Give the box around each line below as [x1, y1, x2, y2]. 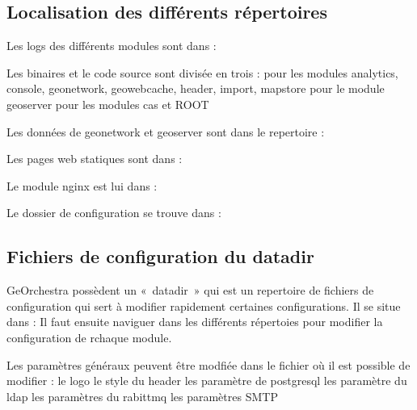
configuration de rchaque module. [6, 328, 172, 345]
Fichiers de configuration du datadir [6, 244, 314, 269]
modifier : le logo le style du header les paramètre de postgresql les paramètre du [6, 372, 407, 389]
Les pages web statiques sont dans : [6, 150, 183, 167]
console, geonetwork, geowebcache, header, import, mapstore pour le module [6, 80, 385, 97]
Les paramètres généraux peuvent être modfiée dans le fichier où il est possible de [6, 356, 411, 373]
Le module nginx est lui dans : [6, 177, 158, 194]
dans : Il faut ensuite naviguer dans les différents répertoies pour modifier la [6, 313, 383, 330]
